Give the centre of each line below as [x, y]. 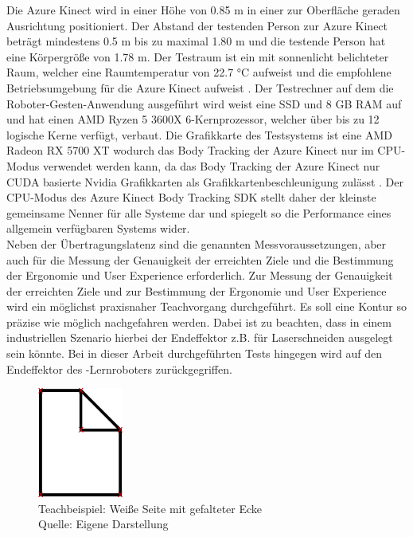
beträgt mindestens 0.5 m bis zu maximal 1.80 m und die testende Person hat [196, 41]
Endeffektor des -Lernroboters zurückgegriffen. [119, 368]
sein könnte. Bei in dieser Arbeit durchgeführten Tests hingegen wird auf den [195, 353]
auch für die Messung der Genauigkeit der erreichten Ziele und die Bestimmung [200, 259]
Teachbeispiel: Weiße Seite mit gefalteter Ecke [150, 508]
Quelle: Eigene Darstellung [103, 524]
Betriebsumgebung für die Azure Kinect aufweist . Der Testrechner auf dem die [200, 87]
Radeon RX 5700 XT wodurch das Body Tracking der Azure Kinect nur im [190, 150]
